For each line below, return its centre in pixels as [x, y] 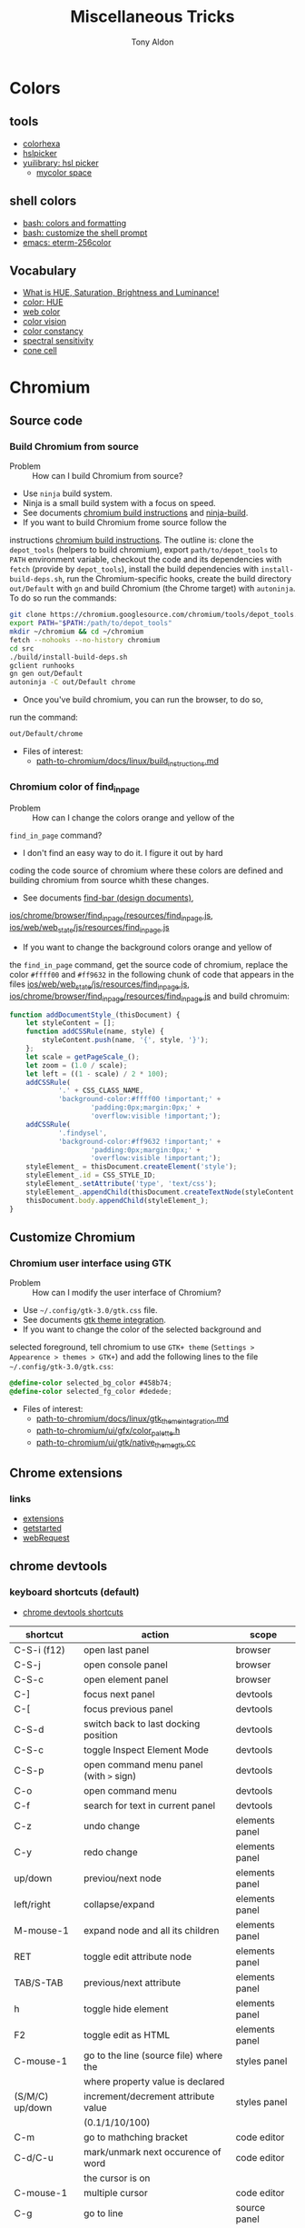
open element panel [126, 1679]
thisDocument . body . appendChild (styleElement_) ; [117, 1200]
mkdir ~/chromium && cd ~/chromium [77, 632]
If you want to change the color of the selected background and [142, 1329]
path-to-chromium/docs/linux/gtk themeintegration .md [133, 1419]
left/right [33, 1904]
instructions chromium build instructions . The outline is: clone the [132, 540]
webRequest [46, 1538]
